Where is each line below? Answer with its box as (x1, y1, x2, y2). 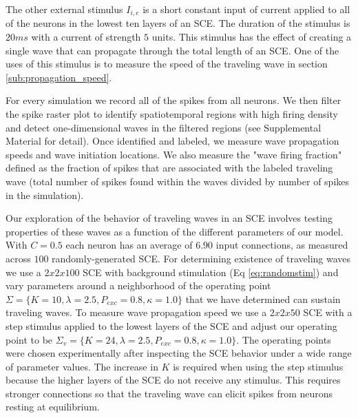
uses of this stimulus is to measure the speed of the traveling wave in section (6, 56, 328, 71)
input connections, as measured (215, 238, 348, 252)
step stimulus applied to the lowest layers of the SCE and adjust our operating (6, 318, 337, 333)
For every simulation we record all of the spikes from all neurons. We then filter (6, 93, 341, 107)
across (6, 251, 31, 265)
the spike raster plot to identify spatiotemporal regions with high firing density (6, 107, 338, 121)
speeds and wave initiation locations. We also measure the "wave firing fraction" (6, 147, 342, 161)
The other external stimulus (6, 2, 123, 16)
